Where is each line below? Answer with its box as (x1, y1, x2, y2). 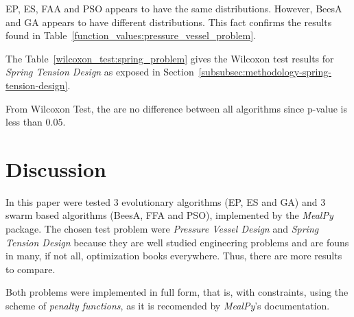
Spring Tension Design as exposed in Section (5, 64, 194, 79)
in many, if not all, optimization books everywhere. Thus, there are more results (5, 248, 342, 263)
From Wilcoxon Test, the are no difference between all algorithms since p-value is (5, 101, 347, 115)
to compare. (5, 261, 56, 276)
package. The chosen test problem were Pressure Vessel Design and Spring (5, 222, 319, 236)
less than (5, 115, 43, 129)
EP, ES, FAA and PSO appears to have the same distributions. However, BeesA (5, 1, 342, 15)
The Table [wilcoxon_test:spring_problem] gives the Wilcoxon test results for (5, 51, 334, 65)
